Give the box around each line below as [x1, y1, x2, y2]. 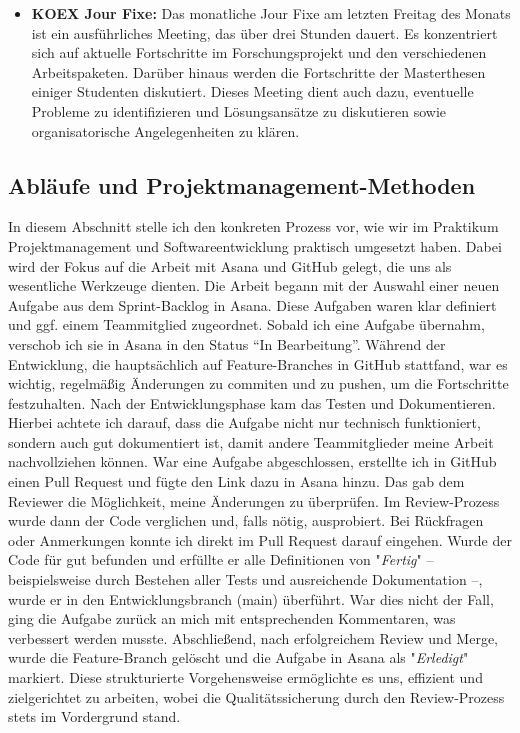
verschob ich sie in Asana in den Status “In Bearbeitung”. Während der [8, 333, 446, 354]
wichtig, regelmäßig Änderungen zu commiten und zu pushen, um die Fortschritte [8, 373, 509, 394]
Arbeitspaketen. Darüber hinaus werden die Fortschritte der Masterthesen [31, 61, 486, 82]
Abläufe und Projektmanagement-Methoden [8, 169, 476, 200]
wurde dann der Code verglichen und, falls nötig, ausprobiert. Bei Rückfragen [8, 510, 484, 531]
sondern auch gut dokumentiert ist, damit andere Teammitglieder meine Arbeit [8, 431, 494, 452]
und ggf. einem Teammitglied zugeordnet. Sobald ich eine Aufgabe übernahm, [8, 314, 485, 335]
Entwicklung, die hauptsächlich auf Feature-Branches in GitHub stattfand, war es [8, 353, 508, 374]
